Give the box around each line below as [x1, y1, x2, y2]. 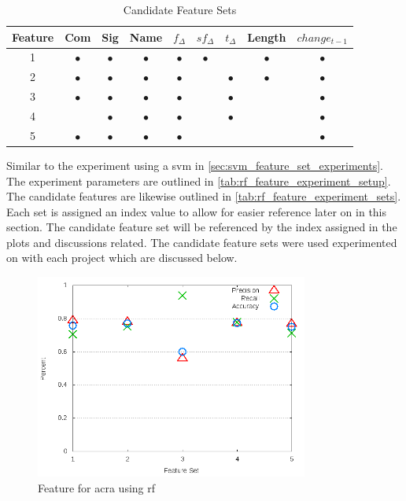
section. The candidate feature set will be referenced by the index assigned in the [6, 219, 397, 235]
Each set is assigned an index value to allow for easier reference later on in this [6, 203, 387, 219]
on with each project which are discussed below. [6, 249, 238, 266]
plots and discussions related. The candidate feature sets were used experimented [6, 234, 397, 250]
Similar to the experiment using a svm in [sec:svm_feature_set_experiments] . [6, 157, 383, 173]
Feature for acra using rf [38, 480, 156, 496]
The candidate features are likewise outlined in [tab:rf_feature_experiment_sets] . [6, 188, 401, 204]
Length [247, 28, 286, 45]
